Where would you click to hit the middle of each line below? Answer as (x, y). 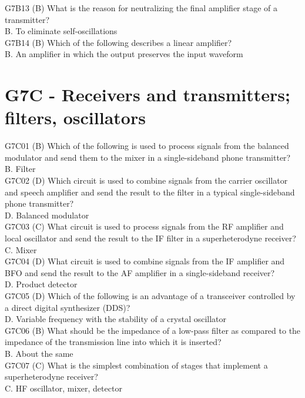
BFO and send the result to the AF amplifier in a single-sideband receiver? (140, 272)
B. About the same (39, 353)
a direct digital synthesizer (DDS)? (68, 307)
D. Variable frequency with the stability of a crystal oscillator (116, 319)
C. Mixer (21, 249)
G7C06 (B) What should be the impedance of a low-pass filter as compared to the (153, 330)
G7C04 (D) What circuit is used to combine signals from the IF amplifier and (145, 261)
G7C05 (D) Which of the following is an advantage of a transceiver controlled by (150, 296)
